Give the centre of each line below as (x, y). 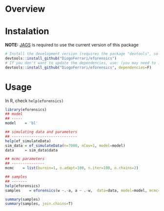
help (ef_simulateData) (28, 141)
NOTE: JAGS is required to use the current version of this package (72, 45)
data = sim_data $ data (31, 150)
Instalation (27, 32)
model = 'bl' (21, 123)
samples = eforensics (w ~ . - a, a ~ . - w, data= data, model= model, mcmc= (83, 190)
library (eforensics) (26, 109)
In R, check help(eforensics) (34, 101)
